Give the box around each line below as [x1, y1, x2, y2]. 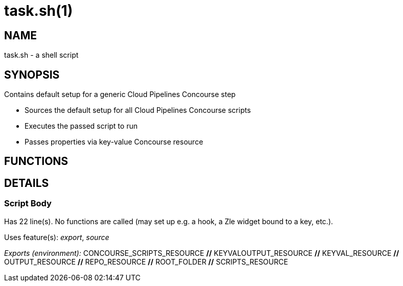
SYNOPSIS [4, 68, 60, 81]
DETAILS [4, 176, 49, 189]
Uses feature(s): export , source [4, 232, 109, 242]
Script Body [4, 198, 52, 209]
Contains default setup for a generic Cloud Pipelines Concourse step [4, 90, 236, 99]
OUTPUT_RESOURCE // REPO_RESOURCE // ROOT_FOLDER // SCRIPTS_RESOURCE [4, 257, 288, 266]
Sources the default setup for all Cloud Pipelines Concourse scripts [25, 106, 251, 115]
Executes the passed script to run [25, 122, 138, 131]
